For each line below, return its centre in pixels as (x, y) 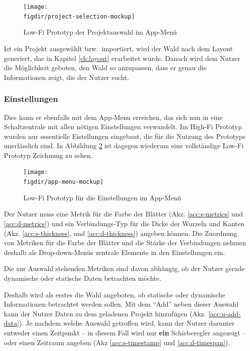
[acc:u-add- (225, 313)
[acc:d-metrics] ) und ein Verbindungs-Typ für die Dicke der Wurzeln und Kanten (124, 223)
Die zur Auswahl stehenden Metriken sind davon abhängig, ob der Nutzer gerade (124, 268)
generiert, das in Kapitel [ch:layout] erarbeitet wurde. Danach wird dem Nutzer (122, 58)
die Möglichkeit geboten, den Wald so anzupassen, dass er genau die (105, 68)
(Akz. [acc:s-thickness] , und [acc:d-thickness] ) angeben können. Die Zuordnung (121, 233)
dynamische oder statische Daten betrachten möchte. (83, 278)
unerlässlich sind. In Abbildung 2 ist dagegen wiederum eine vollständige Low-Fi (124, 146)
